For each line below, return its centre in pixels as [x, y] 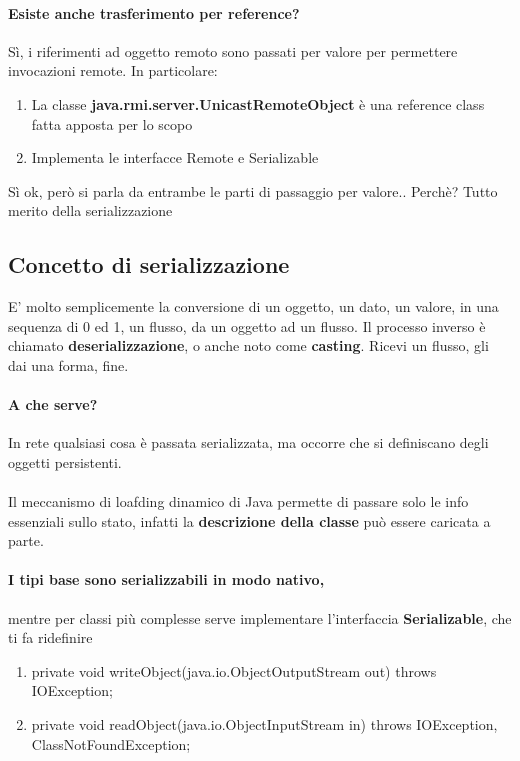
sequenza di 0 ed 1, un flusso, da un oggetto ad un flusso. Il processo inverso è [247, 325]
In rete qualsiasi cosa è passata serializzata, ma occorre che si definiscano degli [248, 442]
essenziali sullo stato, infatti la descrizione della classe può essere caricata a [249, 520]
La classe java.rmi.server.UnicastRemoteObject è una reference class [258, 103]
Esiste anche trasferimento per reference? [154, 12]
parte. [26, 540]
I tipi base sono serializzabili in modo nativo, [166, 579]
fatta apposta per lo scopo [112, 123]
